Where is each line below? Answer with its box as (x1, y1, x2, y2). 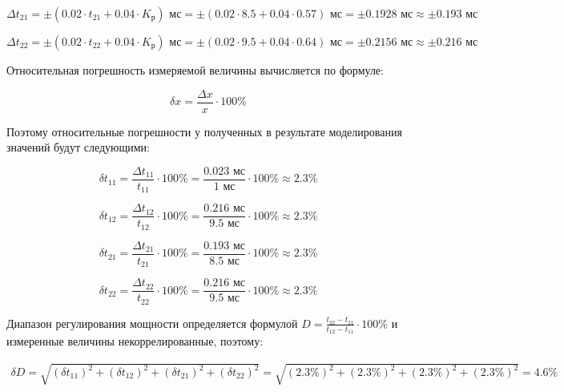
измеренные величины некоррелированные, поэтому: (6, 333, 264, 350)
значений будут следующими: (6, 139, 151, 156)
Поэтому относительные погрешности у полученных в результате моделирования (6, 123, 402, 139)
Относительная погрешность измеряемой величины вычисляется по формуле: (6, 62, 384, 78)
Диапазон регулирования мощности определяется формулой (6, 314, 298, 331)
